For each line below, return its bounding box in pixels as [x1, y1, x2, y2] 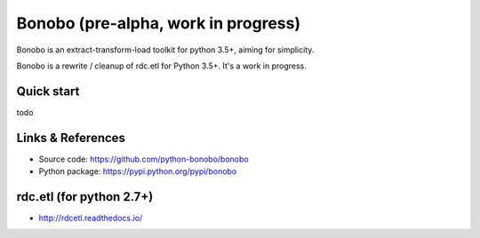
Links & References [16, 130, 126, 146]
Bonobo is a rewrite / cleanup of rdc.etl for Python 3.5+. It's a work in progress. [16, 60, 307, 71]
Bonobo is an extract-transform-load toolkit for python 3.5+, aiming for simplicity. [16, 44, 315, 55]
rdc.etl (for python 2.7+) [16, 189, 154, 204]
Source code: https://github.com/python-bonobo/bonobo [38, 154, 249, 164]
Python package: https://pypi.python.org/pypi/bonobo [38, 166, 237, 177]
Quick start [16, 83, 80, 99]
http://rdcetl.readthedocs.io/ [38, 213, 143, 224]
